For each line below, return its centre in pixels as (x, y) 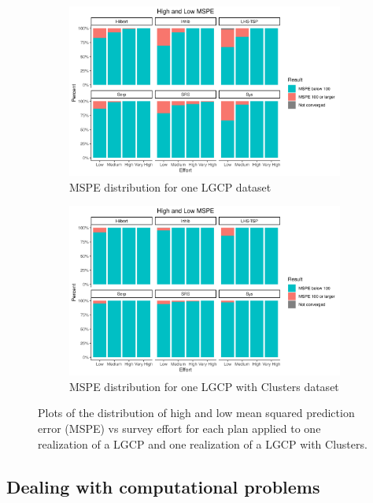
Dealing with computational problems (163, 486)
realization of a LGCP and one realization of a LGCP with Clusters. (203, 443)
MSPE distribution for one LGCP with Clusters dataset (204, 386)
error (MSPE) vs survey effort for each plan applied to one (179, 428)
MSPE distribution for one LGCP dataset (170, 186)
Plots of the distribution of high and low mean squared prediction (196, 413)
